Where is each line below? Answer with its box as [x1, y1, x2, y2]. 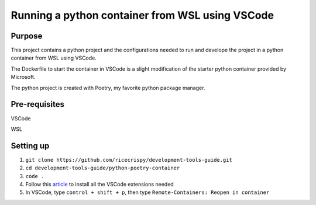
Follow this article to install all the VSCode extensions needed [25, 181, 174, 187]
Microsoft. [11, 74, 36, 81]
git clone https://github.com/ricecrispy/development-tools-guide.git [25, 157, 232, 163]
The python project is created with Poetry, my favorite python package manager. [11, 84, 205, 91]
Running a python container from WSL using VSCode [11, 9, 274, 22]
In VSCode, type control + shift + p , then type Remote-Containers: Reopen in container [25, 189, 270, 196]
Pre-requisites [11, 99, 64, 109]
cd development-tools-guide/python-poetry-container [25, 165, 180, 172]
